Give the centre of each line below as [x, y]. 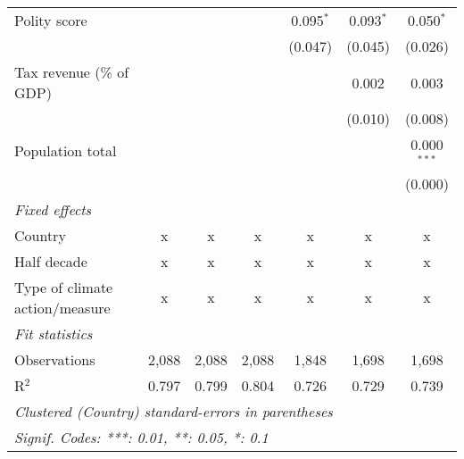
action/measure [62, 307]
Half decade [51, 261]
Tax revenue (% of [72, 72]
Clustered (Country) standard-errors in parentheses [174, 411]
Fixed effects [53, 209]
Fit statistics [54, 333]
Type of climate [64, 287]
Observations [55, 359]
